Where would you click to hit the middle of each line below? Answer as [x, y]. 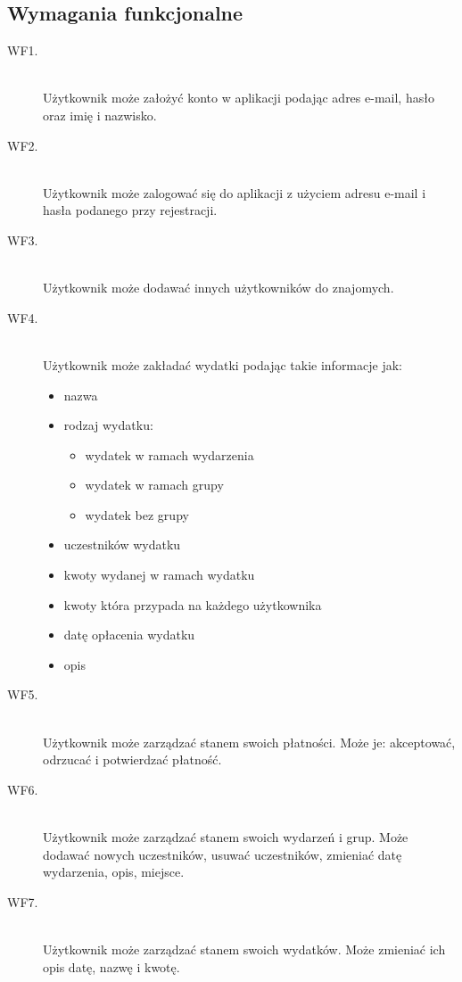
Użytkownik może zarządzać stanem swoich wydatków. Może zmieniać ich [244, 949]
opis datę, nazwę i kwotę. [111, 966]
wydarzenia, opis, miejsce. [114, 872]
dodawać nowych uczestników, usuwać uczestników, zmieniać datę [223, 854]
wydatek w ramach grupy [154, 485]
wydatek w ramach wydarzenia [169, 454]
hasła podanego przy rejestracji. [130, 210]
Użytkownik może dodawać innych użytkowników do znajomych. [219, 288]
